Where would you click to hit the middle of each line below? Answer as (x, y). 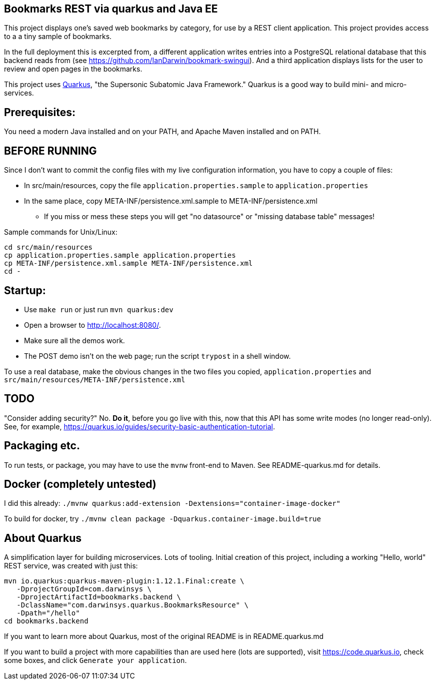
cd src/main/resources (48, 247)
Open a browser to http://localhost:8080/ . (92, 325)
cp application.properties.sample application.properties (120, 255)
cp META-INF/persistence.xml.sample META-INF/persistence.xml (128, 263)
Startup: (25, 290)
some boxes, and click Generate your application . (95, 660)
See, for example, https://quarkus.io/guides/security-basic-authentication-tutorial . (140, 426)
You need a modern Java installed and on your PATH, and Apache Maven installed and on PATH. (162, 132)
